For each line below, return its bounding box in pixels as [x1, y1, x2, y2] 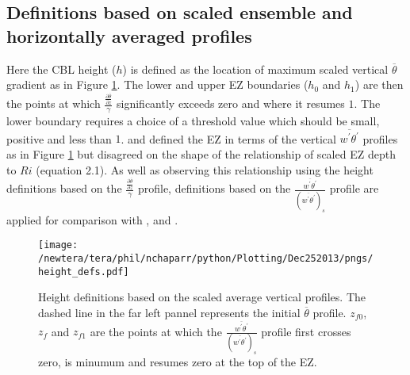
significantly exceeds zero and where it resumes [117, 95, 345, 112]
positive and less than [6, 130, 112, 147]
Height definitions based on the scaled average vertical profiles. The [38, 289, 366, 305]
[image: [38, 239, 79, 251]
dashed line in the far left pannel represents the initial [38, 304, 301, 320]
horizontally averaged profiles [6, 23, 252, 48]
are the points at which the [90, 323, 222, 339]
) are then [354, 76, 404, 93]
